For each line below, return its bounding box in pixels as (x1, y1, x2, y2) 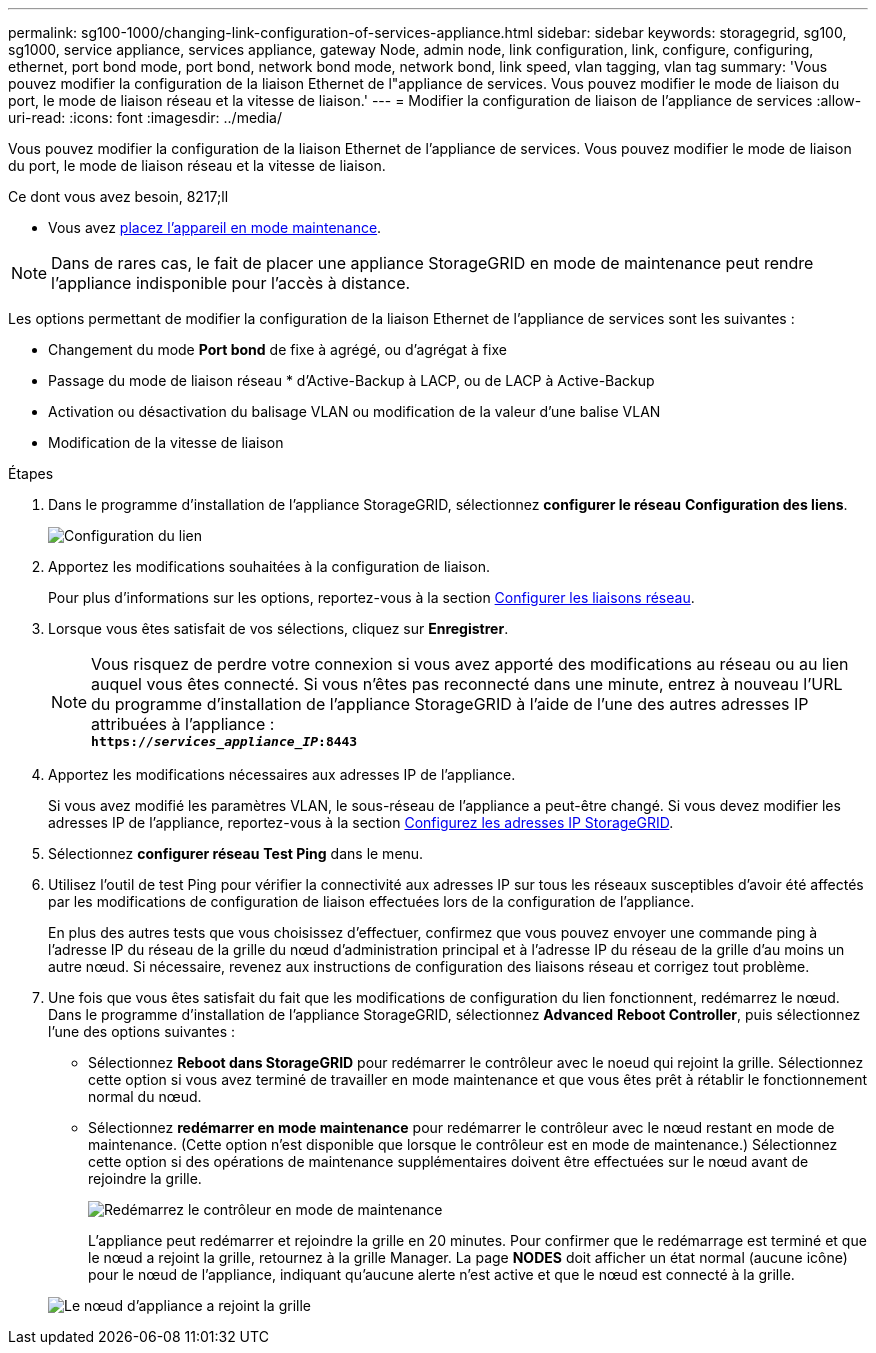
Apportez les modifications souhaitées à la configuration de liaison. (48, 558, 491, 575)
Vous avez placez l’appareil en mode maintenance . (48, 219, 382, 236)
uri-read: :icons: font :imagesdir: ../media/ (8, 109, 282, 126)
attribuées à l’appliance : (91, 714, 275, 734)
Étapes (8, 465, 54, 482)
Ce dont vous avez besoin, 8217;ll (8, 188, 229, 205)
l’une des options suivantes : (48, 1023, 236, 1040)
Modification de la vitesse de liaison (48, 434, 284, 451)
